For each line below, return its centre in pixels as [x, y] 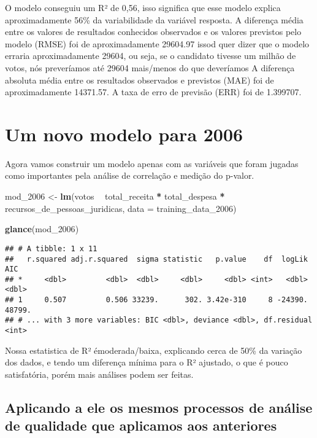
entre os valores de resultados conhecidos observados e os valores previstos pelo [153, 32]
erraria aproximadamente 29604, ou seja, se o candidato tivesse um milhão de [151, 56]
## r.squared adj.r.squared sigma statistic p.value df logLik [156, 259]
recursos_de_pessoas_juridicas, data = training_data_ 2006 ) [121, 208]
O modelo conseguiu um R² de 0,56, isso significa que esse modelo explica [143, 7]
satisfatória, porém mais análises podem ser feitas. [99, 374]
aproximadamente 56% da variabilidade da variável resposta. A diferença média [154, 19]
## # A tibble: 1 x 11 [51, 248]
